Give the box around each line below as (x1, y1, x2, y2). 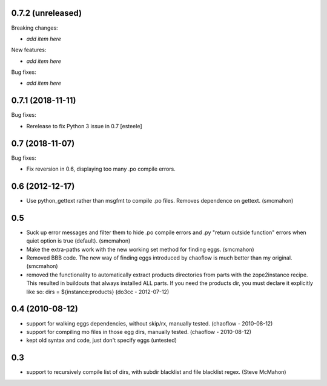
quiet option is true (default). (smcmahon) (26, 237, 131, 244)
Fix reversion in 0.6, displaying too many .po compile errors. (26, 165, 176, 172)
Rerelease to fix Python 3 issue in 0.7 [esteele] (26, 122, 142, 129)
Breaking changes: (11, 24, 58, 31)
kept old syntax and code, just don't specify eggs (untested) (26, 336, 177, 344)
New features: (11, 46, 47, 54)
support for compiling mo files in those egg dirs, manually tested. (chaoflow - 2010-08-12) (26, 328, 251, 335)
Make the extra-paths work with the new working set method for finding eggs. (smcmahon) (26, 246, 254, 253)
